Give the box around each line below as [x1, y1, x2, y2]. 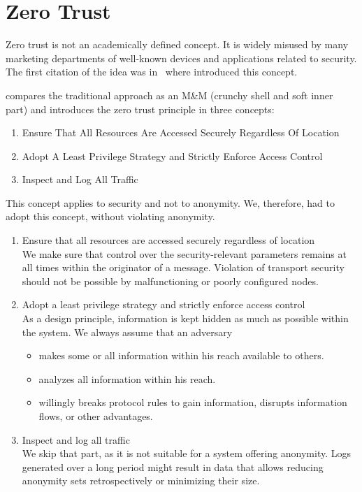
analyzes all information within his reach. [38, 371, 216, 386]
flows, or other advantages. [38, 409, 153, 423]
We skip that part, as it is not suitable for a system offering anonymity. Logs [22, 446, 352, 461]
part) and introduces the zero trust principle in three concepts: [6, 101, 275, 116]
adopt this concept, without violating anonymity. [6, 209, 215, 224]
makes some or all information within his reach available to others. [38, 348, 324, 363]
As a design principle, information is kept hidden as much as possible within [22, 311, 349, 326]
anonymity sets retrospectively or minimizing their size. [22, 473, 260, 488]
